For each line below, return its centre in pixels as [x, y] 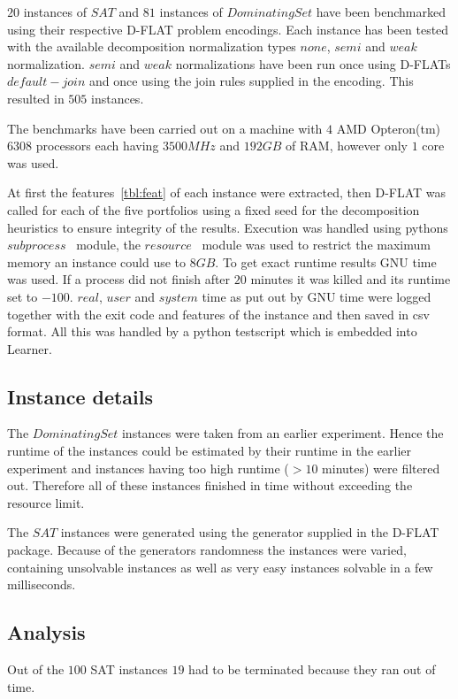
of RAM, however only [347, 146]
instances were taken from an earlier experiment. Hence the [282, 433]
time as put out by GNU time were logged [317, 296]
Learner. [30, 348]
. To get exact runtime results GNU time [326, 261]
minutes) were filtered [381, 468]
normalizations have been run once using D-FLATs [313, 63]
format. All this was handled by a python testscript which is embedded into [212, 331]
